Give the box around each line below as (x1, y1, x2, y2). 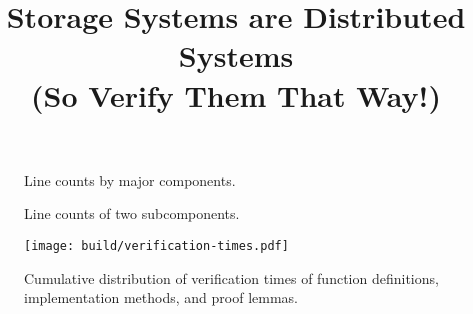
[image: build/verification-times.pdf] (24, 238, 289, 253)
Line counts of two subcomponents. (24, 203, 240, 224)
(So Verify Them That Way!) (31, 74, 441, 115)
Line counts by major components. (24, 169, 236, 190)
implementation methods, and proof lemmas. (24, 287, 298, 308)
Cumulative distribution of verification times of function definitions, (24, 267, 439, 288)
